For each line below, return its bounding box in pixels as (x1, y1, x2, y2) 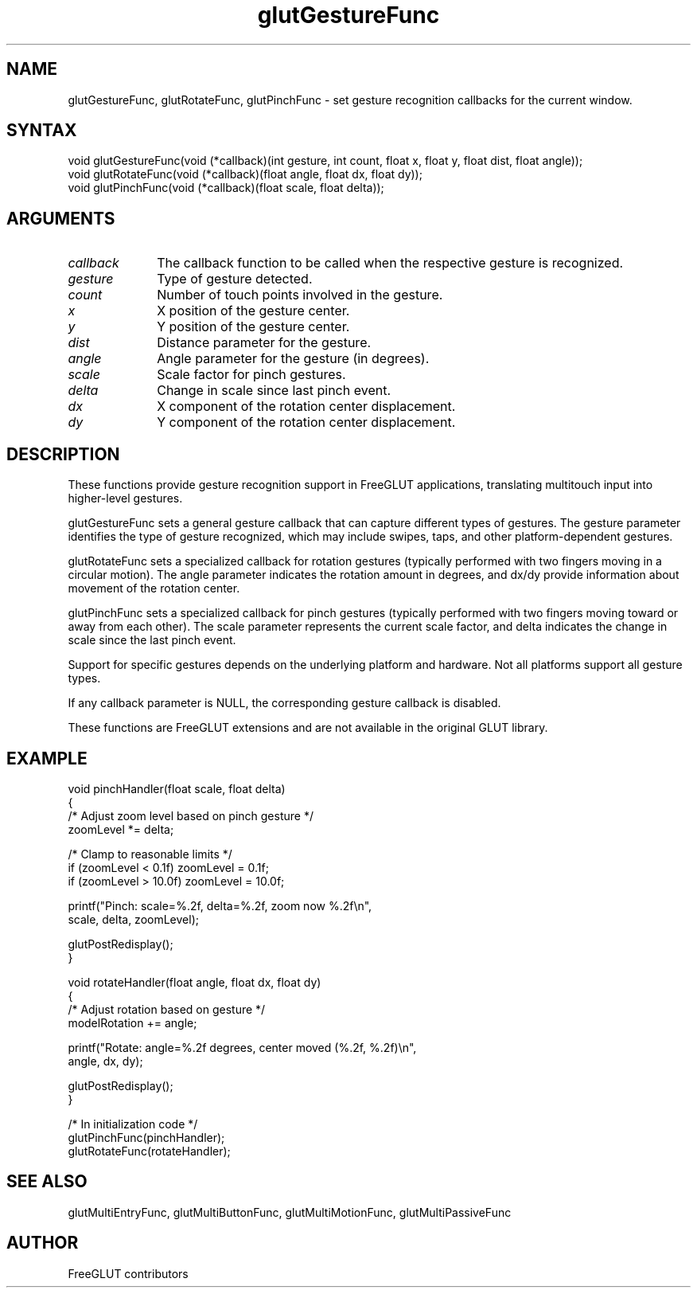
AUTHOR (6, 1233, 79, 1253)
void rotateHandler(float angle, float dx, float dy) (68, 975, 321, 989)
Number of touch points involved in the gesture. (157, 287, 443, 303)
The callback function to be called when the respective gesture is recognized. (157, 255, 624, 272)
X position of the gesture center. (157, 303, 350, 319)
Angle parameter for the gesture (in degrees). (157, 350, 430, 367)
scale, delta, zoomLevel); (68, 912, 199, 926)
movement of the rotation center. (68, 581, 240, 596)
